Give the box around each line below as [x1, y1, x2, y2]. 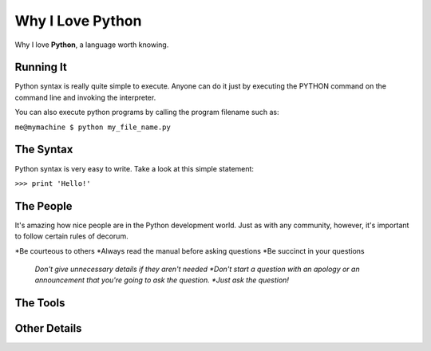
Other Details [14, 321, 82, 335]
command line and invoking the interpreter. [14, 93, 156, 102]
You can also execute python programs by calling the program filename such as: [14, 108, 279, 117]
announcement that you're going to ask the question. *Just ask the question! [34, 275, 289, 285]
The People [14, 199, 73, 213]
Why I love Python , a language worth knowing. [14, 40, 169, 49]
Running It [14, 61, 67, 74]
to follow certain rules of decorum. [14, 231, 129, 241]
